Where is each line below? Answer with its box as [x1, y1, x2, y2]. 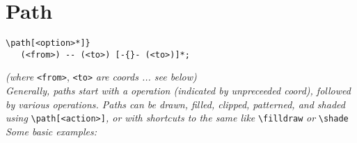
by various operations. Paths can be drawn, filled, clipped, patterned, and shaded [6, 96, 345, 111]
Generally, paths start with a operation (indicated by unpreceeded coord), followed [6, 83, 351, 98]
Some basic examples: [6, 124, 97, 138]
